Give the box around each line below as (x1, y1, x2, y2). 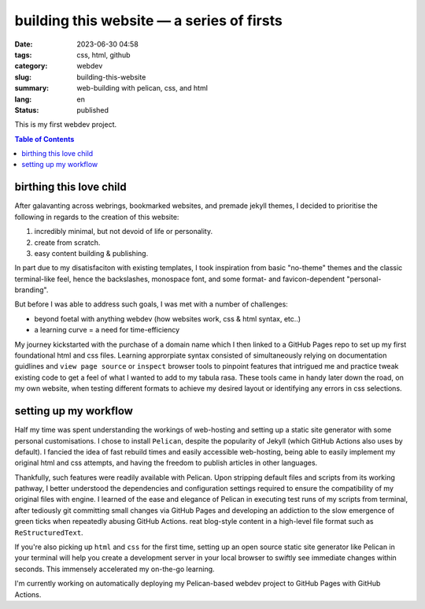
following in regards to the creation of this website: (14, 212, 179, 221)
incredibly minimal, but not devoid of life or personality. (34, 227, 213, 236)
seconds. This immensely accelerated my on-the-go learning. (14, 564, 216, 574)
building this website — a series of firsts (14, 12, 283, 29)
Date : (14, 39, 33, 49)
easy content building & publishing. (34, 248, 149, 258)
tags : (14, 50, 32, 59)
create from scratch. (34, 237, 101, 247)
